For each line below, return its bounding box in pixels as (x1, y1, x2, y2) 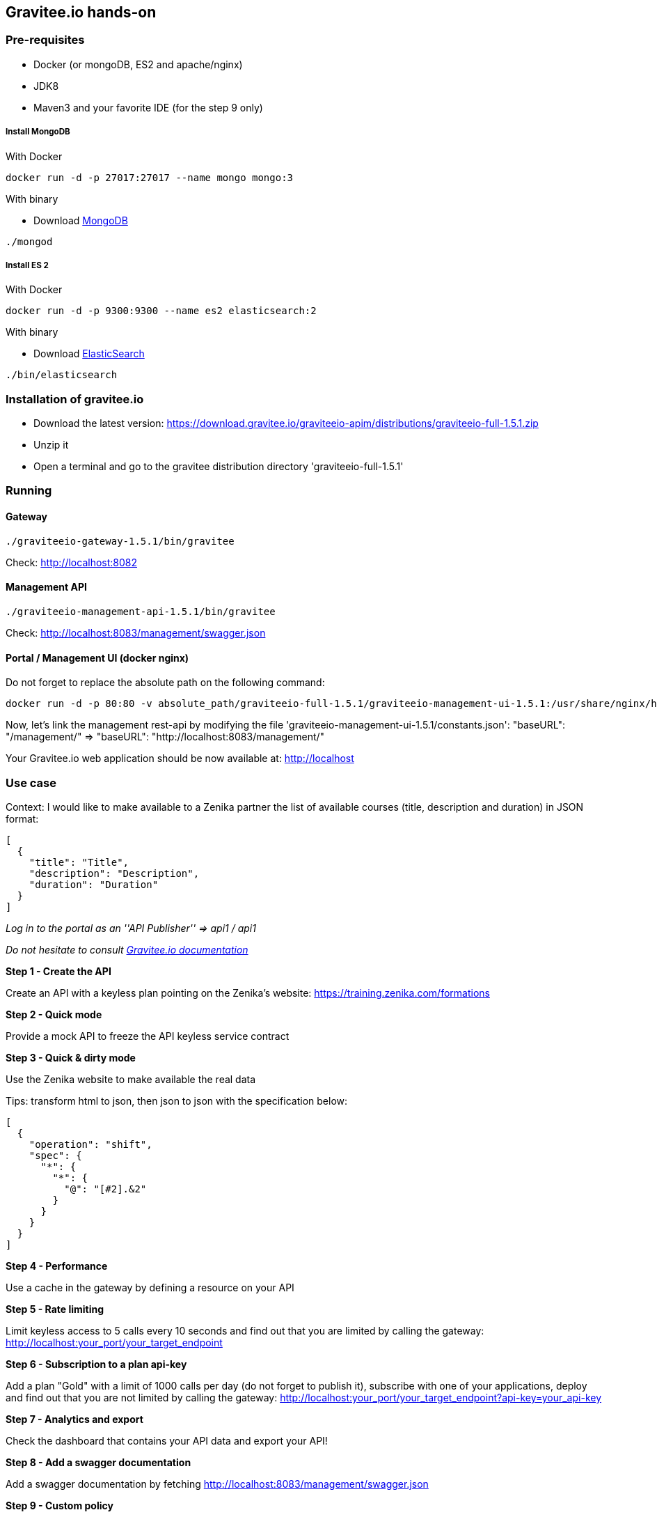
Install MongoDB (6, 127, 70, 137)
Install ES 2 (6, 260, 49, 270)
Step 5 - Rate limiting (6, 1302, 104, 1315)
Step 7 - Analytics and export (6, 1413, 143, 1425)
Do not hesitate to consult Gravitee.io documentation (6, 943, 248, 956)
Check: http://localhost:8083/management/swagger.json (6, 626, 266, 639)
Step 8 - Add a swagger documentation (6, 1456, 191, 1468)
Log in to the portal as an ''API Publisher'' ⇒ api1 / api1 (6, 921, 256, 934)
